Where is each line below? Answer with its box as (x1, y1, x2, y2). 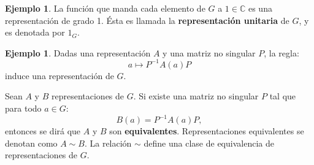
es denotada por (5, 26, 65, 39)
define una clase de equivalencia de (144, 136, 274, 149)
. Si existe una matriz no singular (133, 90, 259, 102)
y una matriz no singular (163, 46, 256, 59)
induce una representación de (5, 69, 114, 82)
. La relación (84, 136, 132, 149)
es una (248, 2, 272, 14)
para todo (5, 102, 42, 115)
